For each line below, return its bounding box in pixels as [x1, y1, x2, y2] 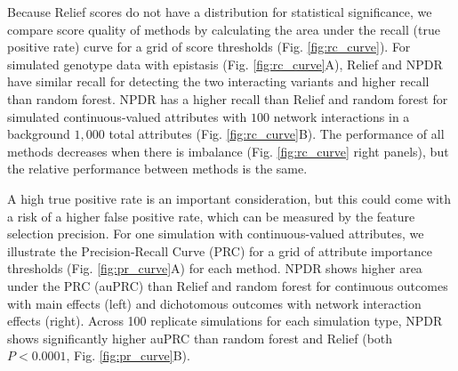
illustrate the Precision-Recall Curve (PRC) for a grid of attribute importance [7, 241, 433, 260]
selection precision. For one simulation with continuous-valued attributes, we [7, 224, 424, 243]
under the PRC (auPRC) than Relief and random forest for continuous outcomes [7, 276, 448, 294]
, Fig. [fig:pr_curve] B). [66, 346, 190, 365]
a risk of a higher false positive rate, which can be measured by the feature [7, 206, 415, 225]
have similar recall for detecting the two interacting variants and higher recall [7, 72, 430, 91]
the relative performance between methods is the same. [7, 159, 308, 178]
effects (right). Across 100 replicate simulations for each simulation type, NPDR [7, 311, 443, 330]
